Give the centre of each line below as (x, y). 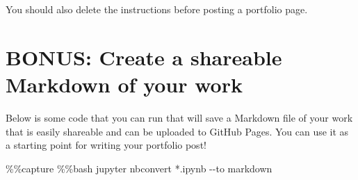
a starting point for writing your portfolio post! (106, 145)
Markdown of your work (124, 84)
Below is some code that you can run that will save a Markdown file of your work (179, 117)
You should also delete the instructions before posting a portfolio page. (157, 9)
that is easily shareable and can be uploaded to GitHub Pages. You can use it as (177, 131)
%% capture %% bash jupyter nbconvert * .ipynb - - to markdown (139, 168)
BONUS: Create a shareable (144, 57)
